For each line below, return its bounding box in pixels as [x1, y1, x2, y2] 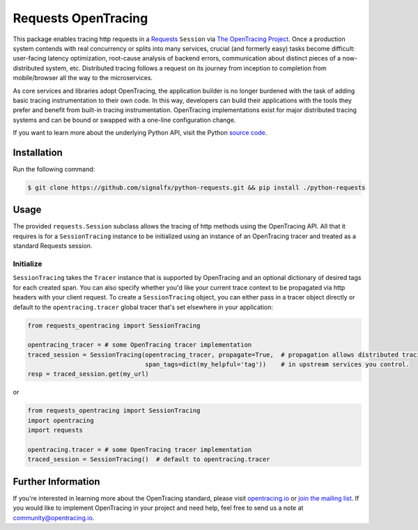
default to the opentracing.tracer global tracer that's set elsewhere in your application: [13, 303, 274, 311]
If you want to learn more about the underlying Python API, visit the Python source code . [13, 129, 268, 137]
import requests [27, 426, 84, 435]
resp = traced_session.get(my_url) [27, 370, 149, 378]
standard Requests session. [13, 242, 93, 250]
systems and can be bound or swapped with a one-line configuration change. [13, 116, 236, 124]
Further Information [13, 476, 100, 488]
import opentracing [27, 416, 94, 424]
